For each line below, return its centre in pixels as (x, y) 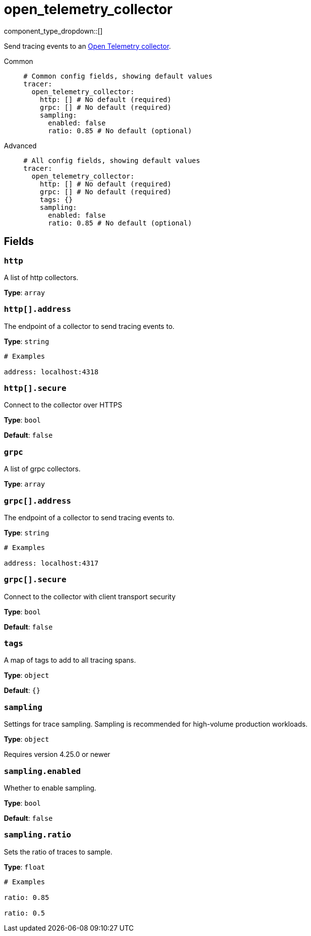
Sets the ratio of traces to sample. (58, 852)
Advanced (20, 145)
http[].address (38, 309)
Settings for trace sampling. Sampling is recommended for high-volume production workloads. (156, 724)
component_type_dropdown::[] (53, 31)
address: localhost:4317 (51, 563)
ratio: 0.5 (25, 913)
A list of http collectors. (41, 277)
